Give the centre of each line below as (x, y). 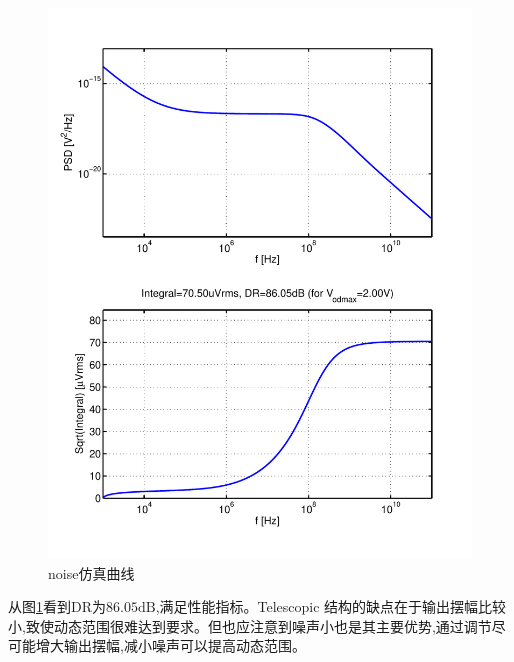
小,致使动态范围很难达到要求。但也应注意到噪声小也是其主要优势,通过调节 (250, 625)
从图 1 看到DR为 (57, 606)
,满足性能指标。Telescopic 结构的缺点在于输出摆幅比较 (331, 606)
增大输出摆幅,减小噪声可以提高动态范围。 (170, 645)
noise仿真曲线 (91, 572)
